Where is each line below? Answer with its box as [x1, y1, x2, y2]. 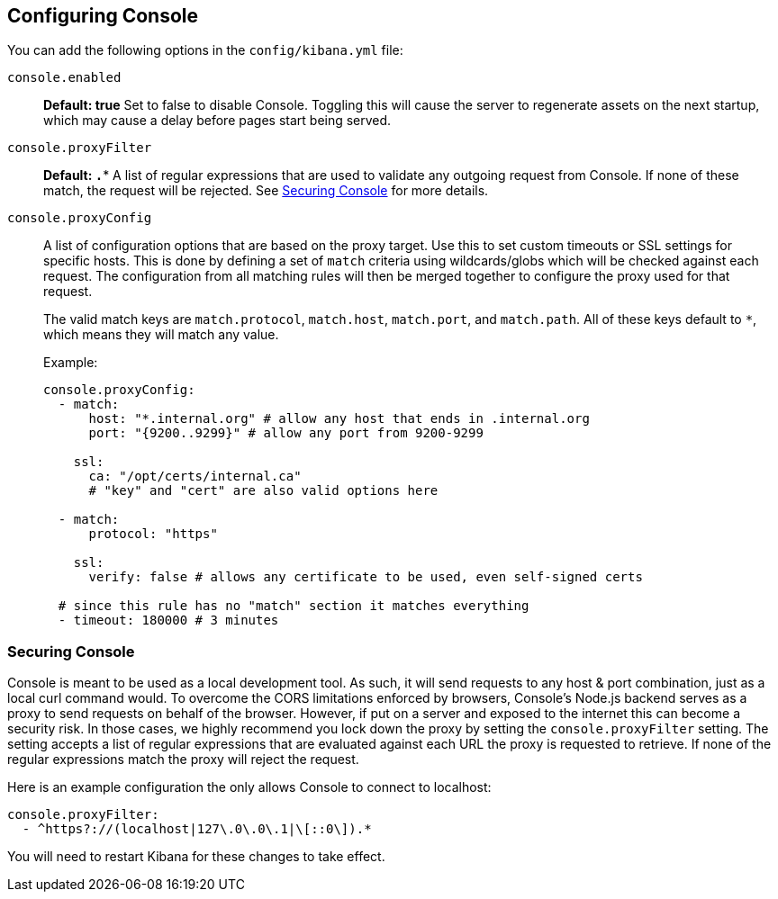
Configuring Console [7, 4, 199, 27]
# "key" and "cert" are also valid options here [88, 483, 439, 499]
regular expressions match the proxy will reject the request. [7, 751, 359, 768]
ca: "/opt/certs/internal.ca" [88, 469, 302, 484]
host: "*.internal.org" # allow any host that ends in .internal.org [88, 411, 590, 427]
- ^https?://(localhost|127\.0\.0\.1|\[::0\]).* [22, 822, 372, 837]
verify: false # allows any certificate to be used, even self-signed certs [88, 570, 643, 585]
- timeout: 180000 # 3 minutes [58, 613, 279, 628]
